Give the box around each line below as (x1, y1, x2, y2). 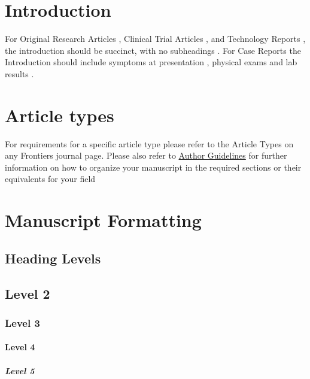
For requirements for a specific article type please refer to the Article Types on (5, 137, 294, 150)
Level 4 (5, 341, 35, 353)
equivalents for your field (5, 172, 96, 185)
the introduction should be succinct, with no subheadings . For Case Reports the (5, 44, 301, 56)
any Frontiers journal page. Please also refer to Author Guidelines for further (5, 149, 287, 162)
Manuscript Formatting (5, 208, 202, 232)
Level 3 (5, 315, 40, 330)
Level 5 (5, 364, 35, 377)
